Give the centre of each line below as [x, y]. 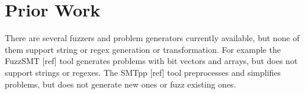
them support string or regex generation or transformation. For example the [143, 49]
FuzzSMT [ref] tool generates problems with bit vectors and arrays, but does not [151, 61]
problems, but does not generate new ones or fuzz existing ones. [121, 84]
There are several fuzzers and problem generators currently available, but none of [152, 38]
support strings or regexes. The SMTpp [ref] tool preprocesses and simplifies [143, 72]
